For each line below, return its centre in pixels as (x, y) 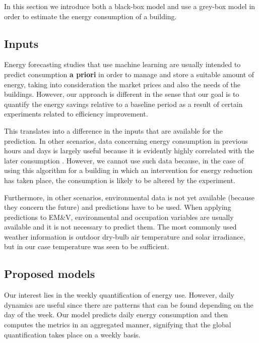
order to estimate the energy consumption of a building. (90, 16)
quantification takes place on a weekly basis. (72, 334)
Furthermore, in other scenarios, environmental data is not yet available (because (129, 197)
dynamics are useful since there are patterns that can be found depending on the (129, 304)
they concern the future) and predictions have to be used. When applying (118, 207)
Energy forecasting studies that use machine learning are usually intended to (122, 64)
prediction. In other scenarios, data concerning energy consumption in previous (126, 140)
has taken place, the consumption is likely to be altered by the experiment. (120, 180)
